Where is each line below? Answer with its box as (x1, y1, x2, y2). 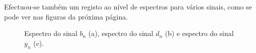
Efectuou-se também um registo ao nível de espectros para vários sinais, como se (4, 1, 252, 11)
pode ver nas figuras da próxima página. (4, 11, 128, 21)
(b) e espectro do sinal (165, 28, 234, 38)
